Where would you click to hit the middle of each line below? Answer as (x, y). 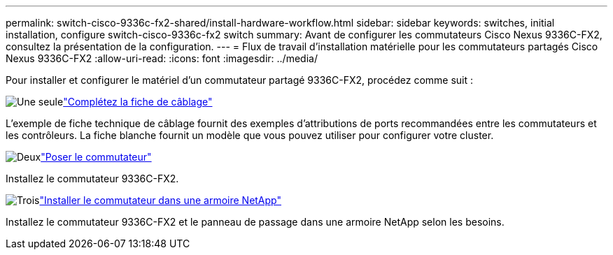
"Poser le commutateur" (96, 157)
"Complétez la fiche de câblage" (138, 102)
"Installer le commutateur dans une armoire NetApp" (160, 200)
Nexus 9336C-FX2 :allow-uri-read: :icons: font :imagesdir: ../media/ (162, 58)
